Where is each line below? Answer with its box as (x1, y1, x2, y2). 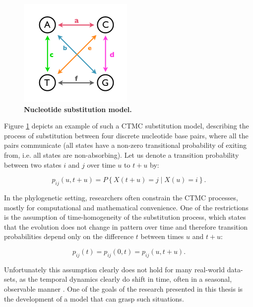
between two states (4, 159, 62, 170)
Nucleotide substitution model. (24, 104, 132, 114)
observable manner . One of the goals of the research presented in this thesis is (4, 283, 243, 294)
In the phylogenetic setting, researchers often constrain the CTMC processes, (4, 192, 238, 202)
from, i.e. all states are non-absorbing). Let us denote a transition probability (4, 149, 239, 160)
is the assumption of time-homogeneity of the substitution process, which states (4, 212, 246, 222)
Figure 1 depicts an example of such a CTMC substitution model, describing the (4, 121, 249, 131)
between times (140, 231, 184, 242)
